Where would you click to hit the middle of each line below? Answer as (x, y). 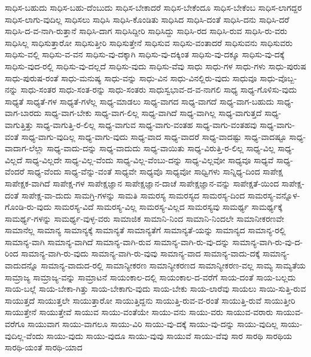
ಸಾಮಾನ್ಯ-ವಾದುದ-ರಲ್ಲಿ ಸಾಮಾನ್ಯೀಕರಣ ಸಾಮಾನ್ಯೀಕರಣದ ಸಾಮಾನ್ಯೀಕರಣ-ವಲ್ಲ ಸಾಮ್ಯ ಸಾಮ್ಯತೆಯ (173, 265)
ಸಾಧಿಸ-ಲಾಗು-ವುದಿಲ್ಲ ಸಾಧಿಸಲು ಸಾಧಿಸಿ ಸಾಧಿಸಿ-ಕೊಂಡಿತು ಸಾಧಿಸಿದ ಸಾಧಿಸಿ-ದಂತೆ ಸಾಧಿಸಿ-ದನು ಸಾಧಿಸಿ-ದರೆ (147, 19)
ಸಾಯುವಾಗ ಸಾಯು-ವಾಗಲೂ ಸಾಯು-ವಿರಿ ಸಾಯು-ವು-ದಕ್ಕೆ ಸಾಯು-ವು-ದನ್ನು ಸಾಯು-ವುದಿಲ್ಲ (153, 324)
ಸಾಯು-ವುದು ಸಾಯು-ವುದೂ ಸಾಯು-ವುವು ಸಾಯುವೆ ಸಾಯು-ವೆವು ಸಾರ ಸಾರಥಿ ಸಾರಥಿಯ (169, 335)
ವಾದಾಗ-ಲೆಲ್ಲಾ (25, 148)
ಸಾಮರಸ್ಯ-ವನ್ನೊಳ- (274, 195)
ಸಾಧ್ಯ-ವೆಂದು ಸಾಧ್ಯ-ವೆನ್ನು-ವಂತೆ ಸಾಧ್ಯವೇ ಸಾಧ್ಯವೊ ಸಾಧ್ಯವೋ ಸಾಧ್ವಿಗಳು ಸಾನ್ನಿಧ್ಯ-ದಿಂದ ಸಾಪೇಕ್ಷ (155, 171)
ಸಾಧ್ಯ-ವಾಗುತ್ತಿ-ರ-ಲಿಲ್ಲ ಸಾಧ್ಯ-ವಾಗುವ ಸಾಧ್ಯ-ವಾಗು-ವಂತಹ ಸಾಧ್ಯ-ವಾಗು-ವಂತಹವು (147, 124)
